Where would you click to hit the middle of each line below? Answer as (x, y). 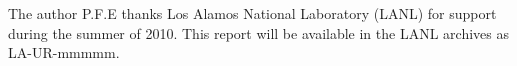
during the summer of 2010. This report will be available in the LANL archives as (258, 32)
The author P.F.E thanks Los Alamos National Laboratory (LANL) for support (252, 13)
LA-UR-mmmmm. (64, 52)
